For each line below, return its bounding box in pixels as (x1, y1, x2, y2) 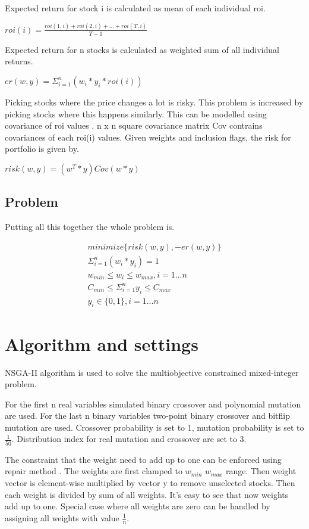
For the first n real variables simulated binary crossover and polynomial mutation (5, 397, 301, 410)
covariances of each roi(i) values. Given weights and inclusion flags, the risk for (5, 130, 291, 143)
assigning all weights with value (5, 511, 119, 524)
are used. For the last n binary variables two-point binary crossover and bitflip (5, 409, 291, 422)
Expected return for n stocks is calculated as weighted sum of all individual (5, 43, 279, 55)
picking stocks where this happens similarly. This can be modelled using (5, 107, 267, 120)
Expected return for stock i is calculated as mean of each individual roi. (5, 2, 266, 14)
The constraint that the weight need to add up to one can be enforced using (5, 453, 282, 465)
